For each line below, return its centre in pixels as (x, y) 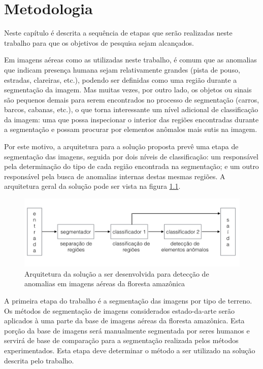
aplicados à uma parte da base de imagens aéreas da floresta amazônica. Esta (124, 321)
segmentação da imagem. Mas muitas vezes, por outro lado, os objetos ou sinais (128, 90)
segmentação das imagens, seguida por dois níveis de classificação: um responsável (131, 156)
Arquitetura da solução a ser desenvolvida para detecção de (117, 273)
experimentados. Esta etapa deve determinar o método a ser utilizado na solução (130, 350)
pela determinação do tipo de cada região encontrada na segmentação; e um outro (131, 166)
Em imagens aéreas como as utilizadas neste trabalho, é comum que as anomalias (130, 60)
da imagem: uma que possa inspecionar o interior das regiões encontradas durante (131, 119)
